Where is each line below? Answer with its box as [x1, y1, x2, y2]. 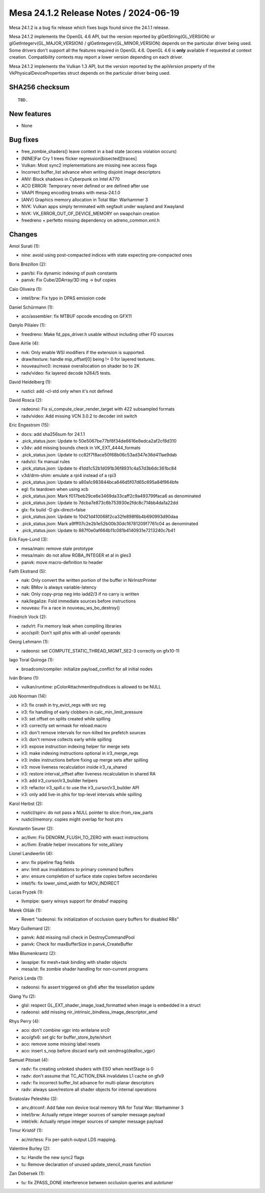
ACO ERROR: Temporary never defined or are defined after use [21, 183, 149, 189]
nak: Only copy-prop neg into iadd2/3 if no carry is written [21, 591, 139, 597]
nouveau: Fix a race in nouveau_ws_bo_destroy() [21, 605, 120, 611]
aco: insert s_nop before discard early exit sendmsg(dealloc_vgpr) [21, 1048, 156, 1054]
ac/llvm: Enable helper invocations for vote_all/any [21, 841, 123, 847]
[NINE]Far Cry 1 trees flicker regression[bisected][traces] [21, 155, 137, 161]
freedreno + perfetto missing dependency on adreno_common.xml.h [21, 217, 160, 223]
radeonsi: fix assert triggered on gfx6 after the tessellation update [21, 984, 155, 990]
